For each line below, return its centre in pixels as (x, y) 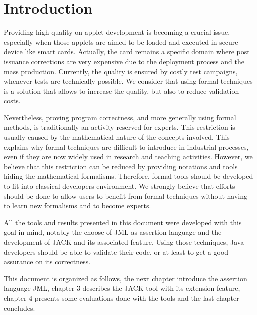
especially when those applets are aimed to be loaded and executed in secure (121, 42)
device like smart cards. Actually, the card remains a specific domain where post (127, 52)
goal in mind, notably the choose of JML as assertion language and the (113, 232)
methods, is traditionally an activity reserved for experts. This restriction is (120, 127)
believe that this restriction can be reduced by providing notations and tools (121, 166)
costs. (12, 101)
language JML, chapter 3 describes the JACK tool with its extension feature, (122, 288)
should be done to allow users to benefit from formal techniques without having (126, 196)
